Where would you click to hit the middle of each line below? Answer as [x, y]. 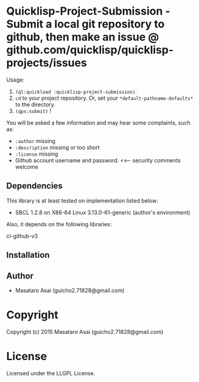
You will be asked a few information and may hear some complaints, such [98, 122]
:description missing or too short [58, 147]
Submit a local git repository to [86, 24]
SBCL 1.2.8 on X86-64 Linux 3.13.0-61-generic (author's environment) [103, 212]
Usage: [15, 80]
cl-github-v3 [22, 236]
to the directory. [35, 104]
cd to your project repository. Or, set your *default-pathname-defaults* [104, 98]
